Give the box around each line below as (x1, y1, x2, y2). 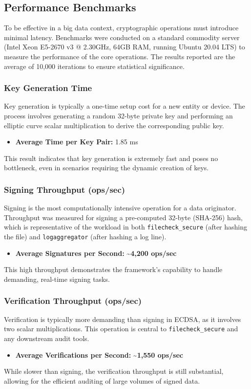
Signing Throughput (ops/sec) (4, 183, 125, 195)
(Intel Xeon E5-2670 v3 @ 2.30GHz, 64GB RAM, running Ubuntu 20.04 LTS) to (4, 42, 245, 52)
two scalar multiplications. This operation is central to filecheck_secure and (4, 323, 238, 334)
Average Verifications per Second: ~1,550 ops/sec (15, 349, 183, 360)
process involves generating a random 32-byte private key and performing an (4, 110, 233, 120)
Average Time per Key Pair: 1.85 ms (15, 137, 138, 147)
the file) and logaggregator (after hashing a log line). (4, 231, 167, 242)
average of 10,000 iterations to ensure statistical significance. (4, 61, 185, 71)
